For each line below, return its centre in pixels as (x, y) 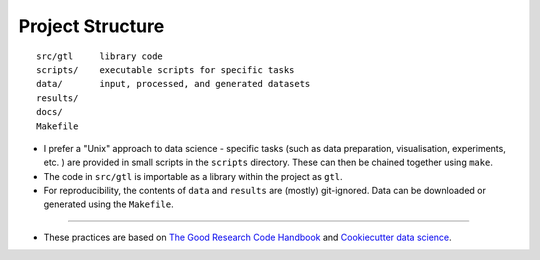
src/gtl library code (100, 56)
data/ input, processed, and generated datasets (173, 84)
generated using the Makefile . (108, 204)
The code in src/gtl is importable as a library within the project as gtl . (193, 176)
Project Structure (91, 26)
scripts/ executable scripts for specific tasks (165, 69)
